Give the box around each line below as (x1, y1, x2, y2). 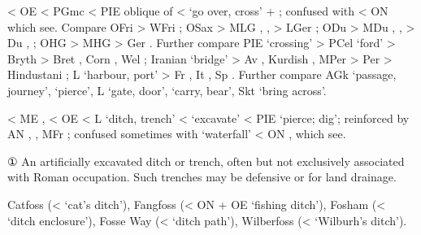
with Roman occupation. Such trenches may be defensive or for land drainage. (7, 168, 397, 185)
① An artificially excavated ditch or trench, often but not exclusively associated (7, 152, 405, 169)
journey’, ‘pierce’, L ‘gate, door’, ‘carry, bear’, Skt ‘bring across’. (7, 81, 327, 98)
